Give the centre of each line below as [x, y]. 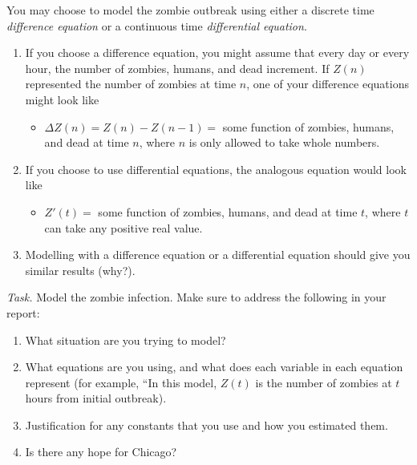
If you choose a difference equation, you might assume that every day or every [217, 53]
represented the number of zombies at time [131, 84]
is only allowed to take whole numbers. [284, 142]
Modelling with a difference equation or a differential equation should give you [218, 255]
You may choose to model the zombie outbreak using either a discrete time [190, 10]
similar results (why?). [80, 270]
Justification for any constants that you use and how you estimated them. [206, 425]
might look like [62, 99]
